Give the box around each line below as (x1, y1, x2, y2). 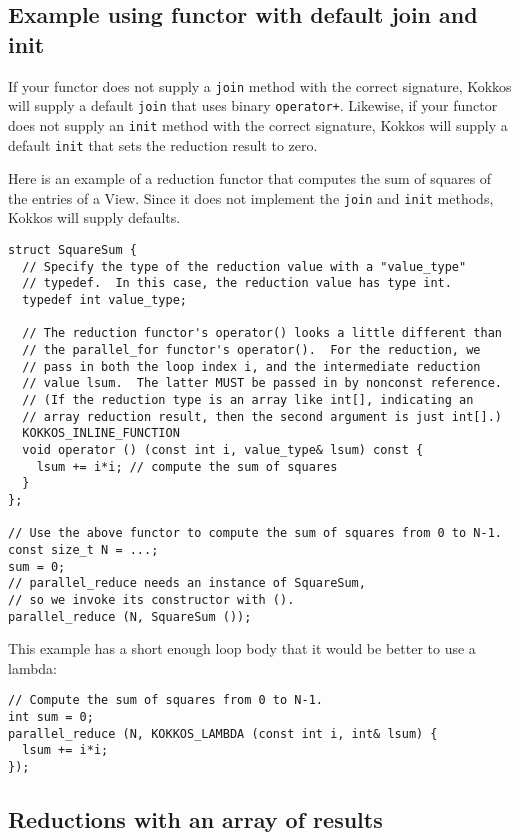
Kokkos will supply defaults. (8, 207, 181, 228)
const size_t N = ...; (8, 542, 159, 557)
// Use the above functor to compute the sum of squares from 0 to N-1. (8, 526, 502, 541)
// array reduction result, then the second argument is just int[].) (22, 409, 502, 424)
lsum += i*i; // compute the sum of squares (36, 459, 338, 474)
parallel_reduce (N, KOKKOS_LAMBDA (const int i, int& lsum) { (8, 726, 438, 741)
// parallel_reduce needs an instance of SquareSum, (8, 576, 366, 591)
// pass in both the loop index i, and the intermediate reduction (22, 359, 481, 374)
